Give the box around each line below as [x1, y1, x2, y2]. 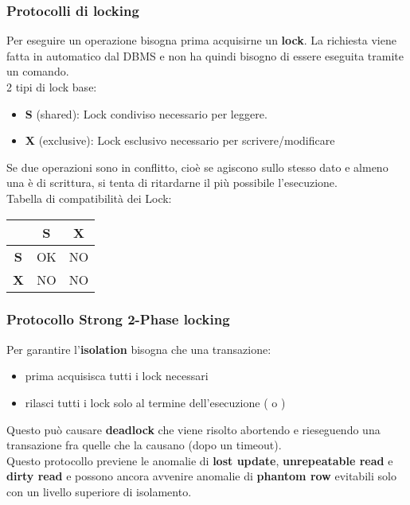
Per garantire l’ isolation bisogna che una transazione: [6, 340, 271, 357]
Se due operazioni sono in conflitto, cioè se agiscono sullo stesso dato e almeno [6, 158, 389, 175]
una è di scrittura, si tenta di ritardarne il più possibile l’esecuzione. [6, 174, 338, 191]
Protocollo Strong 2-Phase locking [6, 309, 230, 329]
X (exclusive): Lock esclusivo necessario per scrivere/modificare [25, 132, 335, 149]
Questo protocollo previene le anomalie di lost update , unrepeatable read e [6, 452, 393, 468]
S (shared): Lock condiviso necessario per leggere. [25, 105, 267, 122]
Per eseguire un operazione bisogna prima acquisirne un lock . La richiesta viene [6, 32, 396, 49]
